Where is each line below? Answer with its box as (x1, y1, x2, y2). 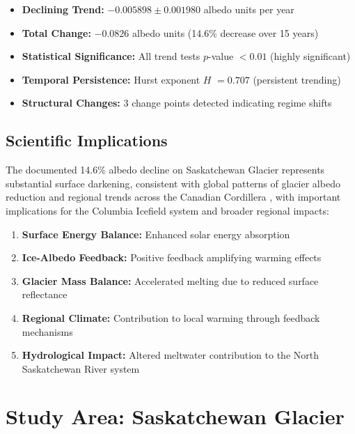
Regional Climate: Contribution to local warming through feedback (22, 310, 320, 325)
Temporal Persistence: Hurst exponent (22, 72, 200, 86)
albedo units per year (203, 2, 294, 16)
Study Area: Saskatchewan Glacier (6, 402, 345, 431)
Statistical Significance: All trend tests (22, 49, 200, 63)
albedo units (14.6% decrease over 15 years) (132, 25, 319, 40)
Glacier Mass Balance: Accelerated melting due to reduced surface (22, 273, 319, 288)
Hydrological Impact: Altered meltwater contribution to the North (22, 348, 319, 362)
